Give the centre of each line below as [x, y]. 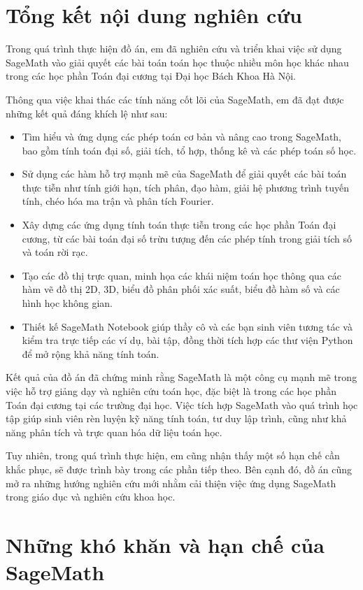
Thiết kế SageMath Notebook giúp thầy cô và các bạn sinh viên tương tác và [187, 326]
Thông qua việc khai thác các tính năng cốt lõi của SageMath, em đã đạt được [175, 99]
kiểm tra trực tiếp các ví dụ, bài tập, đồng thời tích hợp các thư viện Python [187, 340]
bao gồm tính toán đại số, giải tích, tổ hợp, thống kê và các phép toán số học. [189, 150]
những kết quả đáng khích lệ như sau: [87, 113]
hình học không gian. [67, 303]
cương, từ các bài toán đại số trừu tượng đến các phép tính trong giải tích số [187, 238]
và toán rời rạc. [55, 252]
